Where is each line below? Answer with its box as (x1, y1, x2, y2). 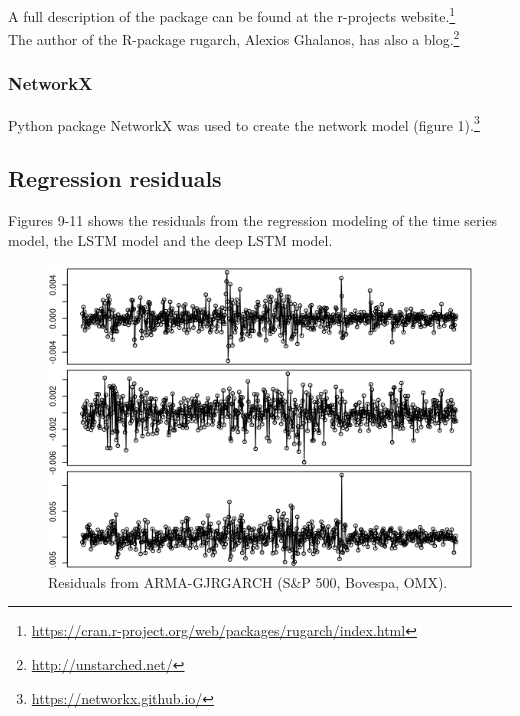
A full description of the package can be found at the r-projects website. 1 (8, 3, 456, 26)
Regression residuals (8, 163, 222, 194)
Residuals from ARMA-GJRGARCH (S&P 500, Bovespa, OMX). (48, 571, 448, 592)
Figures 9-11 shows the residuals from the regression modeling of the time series (8, 210, 498, 231)
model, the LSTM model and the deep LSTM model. (8, 229, 333, 250)
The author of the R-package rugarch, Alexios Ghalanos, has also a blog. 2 (8, 26, 460, 49)
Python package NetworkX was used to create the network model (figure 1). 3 (8, 111, 480, 135)
